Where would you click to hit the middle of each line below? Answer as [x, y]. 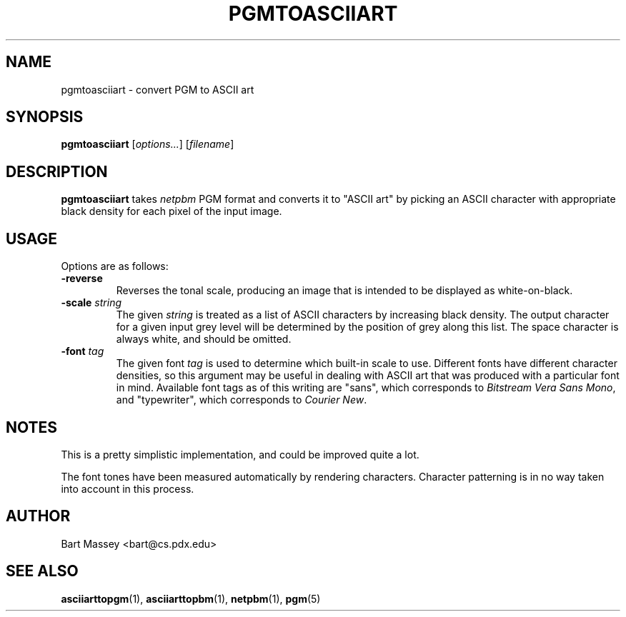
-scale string [91, 303]
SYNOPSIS [45, 117]
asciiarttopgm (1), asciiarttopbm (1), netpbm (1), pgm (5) [191, 598]
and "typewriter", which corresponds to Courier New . [242, 400]
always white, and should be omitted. [204, 339]
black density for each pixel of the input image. [172, 211]
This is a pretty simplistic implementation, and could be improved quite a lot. [240, 454]
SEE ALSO [42, 571]
